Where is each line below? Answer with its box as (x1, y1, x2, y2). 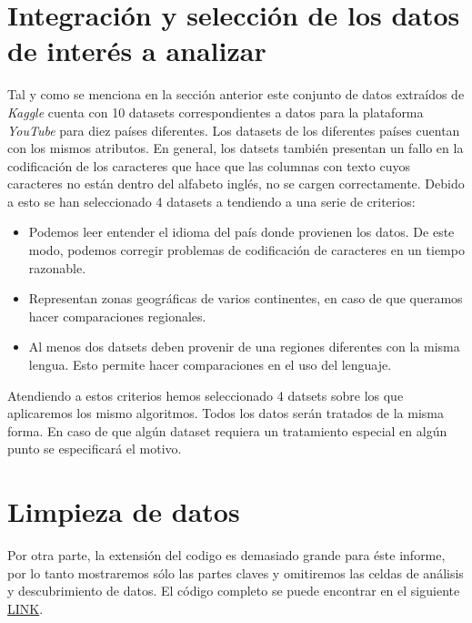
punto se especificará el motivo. (7, 439, 182, 458)
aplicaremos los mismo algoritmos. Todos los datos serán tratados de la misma (7, 403, 444, 423)
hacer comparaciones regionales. (28, 306, 206, 325)
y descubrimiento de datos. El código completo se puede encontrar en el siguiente (7, 581, 460, 600)
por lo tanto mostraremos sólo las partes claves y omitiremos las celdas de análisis (7, 563, 464, 582)
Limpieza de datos (7, 493, 240, 530)
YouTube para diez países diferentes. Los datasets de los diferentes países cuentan (7, 120, 460, 139)
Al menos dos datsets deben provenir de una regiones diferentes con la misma (28, 337, 460, 356)
